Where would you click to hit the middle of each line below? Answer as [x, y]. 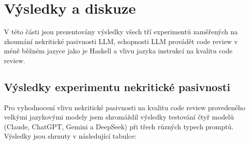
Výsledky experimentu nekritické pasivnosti [117, 86]
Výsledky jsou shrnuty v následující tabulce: [70, 136]
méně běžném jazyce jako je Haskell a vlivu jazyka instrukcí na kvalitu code [118, 51]
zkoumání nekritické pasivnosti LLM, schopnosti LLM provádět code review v [121, 41]
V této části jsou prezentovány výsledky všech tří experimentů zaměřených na [121, 32]
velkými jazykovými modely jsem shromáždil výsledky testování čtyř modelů [119, 117]
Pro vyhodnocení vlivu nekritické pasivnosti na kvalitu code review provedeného [125, 107]
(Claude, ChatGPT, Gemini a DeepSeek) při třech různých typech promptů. [119, 126]
